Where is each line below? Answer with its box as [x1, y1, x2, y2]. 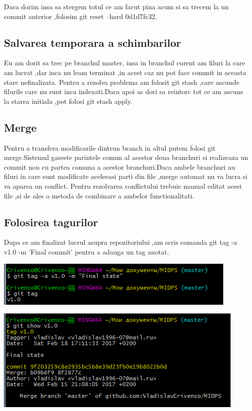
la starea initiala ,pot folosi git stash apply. [4, 96, 133, 106]
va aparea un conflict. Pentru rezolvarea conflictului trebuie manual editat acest [4, 180, 242, 191]
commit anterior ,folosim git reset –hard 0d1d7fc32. [4, 11, 157, 21]
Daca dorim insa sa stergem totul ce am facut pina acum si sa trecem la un [4, 1, 229, 11]
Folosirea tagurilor [4, 214, 98, 229]
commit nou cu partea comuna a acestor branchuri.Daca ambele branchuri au [4, 161, 235, 172]
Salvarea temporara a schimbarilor [4, 35, 181, 50]
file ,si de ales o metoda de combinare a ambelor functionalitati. [4, 190, 194, 200]
